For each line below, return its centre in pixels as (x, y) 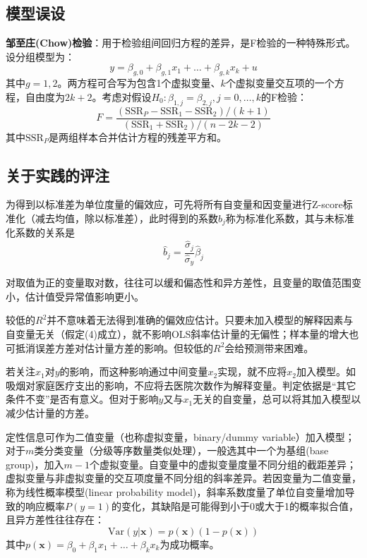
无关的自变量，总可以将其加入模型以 (277, 399)
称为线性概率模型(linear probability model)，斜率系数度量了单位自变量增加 (175, 492)
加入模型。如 (326, 371)
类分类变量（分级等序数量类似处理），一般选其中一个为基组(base (181, 450)
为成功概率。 (189, 544)
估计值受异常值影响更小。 (84, 296)
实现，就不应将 (252, 371)
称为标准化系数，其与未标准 (290, 218)
